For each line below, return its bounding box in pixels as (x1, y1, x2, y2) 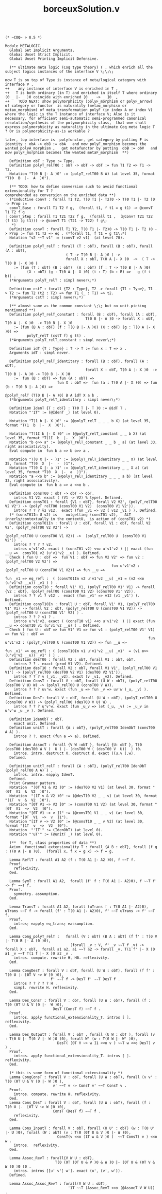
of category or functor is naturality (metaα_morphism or (5, 103, 127, 108)
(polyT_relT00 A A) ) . (5, 768, 53, 773)
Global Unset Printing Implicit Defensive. (9, 56, 98, 61)
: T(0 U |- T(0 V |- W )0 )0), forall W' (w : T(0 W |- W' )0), (5, 1036, 138, 1042)
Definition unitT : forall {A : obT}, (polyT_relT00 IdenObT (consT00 (9, 726, 155, 730)
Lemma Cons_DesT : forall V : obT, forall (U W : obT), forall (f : (9, 1101, 151, 1105)
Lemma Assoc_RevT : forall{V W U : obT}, (9, 1156, 95, 1161)
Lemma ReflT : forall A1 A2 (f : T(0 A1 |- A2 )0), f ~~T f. (9, 858, 136, 862)
